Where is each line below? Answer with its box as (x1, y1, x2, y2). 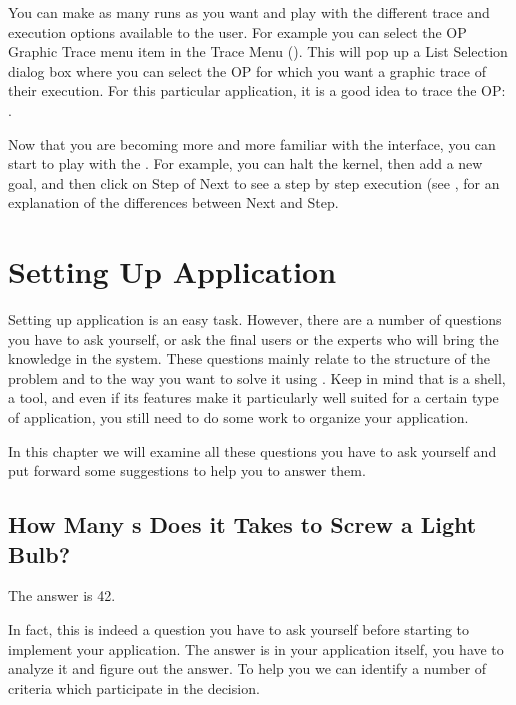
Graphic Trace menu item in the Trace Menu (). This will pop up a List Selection (8, 41, 508, 62)
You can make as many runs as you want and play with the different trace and (8, 2, 490, 22)
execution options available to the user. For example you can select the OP (8, 21, 467, 42)
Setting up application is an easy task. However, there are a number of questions (8, 309, 502, 330)
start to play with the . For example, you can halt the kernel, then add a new (8, 153, 483, 174)
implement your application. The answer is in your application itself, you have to (8, 638, 504, 659)
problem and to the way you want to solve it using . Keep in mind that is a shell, (8, 367, 506, 388)
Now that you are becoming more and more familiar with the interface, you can (8, 133, 496, 154)
